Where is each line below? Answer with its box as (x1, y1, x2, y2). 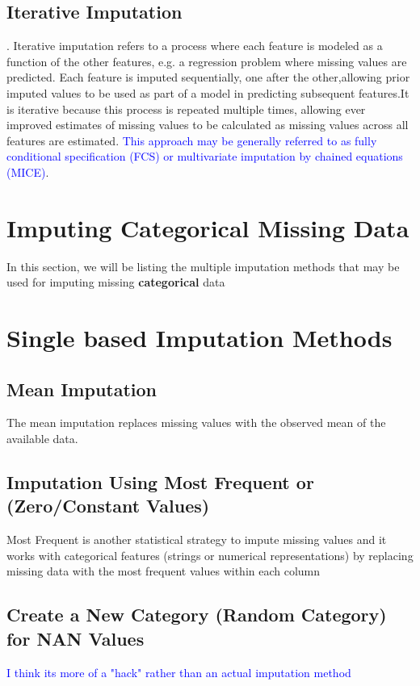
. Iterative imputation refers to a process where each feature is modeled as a (6, 37, 383, 54)
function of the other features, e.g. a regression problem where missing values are (6, 52, 407, 69)
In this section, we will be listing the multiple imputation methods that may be (6, 257, 400, 274)
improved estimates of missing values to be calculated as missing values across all (6, 116, 409, 133)
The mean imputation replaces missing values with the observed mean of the (6, 414, 386, 431)
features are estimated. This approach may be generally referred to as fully (6, 132, 377, 148)
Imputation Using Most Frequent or (6, 470, 314, 495)
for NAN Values (6, 625, 145, 650)
